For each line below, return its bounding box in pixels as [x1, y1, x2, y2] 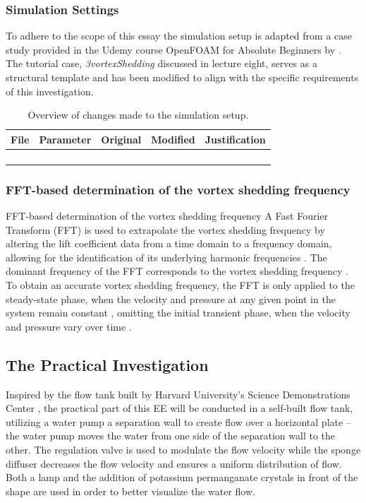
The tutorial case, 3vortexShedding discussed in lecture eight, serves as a [6, 56, 317, 71]
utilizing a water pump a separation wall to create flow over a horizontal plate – [6, 414, 351, 429]
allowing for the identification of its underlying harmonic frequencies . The [6, 249, 327, 264]
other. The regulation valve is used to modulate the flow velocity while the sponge [6, 442, 361, 457]
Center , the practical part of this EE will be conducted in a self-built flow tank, [6, 401, 353, 415]
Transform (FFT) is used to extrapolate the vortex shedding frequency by [6, 222, 325, 237]
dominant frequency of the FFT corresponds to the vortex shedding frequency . [6, 264, 349, 278]
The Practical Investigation [6, 353, 209, 375]
